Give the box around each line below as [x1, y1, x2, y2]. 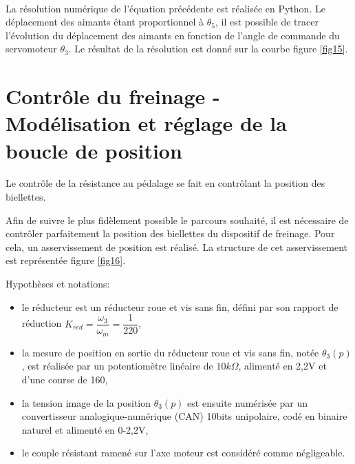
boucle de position [6, 136, 182, 164]
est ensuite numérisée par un [187, 395, 308, 410]
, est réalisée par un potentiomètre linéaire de [21, 359, 213, 373]
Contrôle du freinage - [6, 82, 220, 110]
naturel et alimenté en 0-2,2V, [21, 422, 149, 436]
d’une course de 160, [21, 372, 108, 386]
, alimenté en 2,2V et [238, 359, 327, 373]
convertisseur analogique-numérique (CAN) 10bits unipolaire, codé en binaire [21, 409, 347, 423]
